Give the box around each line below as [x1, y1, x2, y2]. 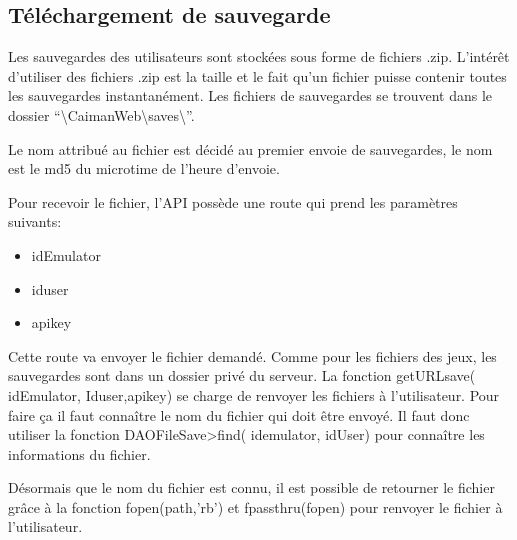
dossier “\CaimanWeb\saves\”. [8, 104, 195, 125]
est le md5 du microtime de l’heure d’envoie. [8, 158, 280, 179]
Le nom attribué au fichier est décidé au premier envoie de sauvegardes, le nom [8, 138, 493, 159]
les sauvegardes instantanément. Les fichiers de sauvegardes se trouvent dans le [8, 85, 493, 106]
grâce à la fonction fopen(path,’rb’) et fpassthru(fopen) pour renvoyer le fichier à [8, 496, 503, 517]
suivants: [8, 211, 62, 232]
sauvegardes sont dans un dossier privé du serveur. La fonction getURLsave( [8, 365, 476, 386]
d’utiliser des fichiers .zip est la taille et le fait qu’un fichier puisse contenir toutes [8, 65, 507, 86]
